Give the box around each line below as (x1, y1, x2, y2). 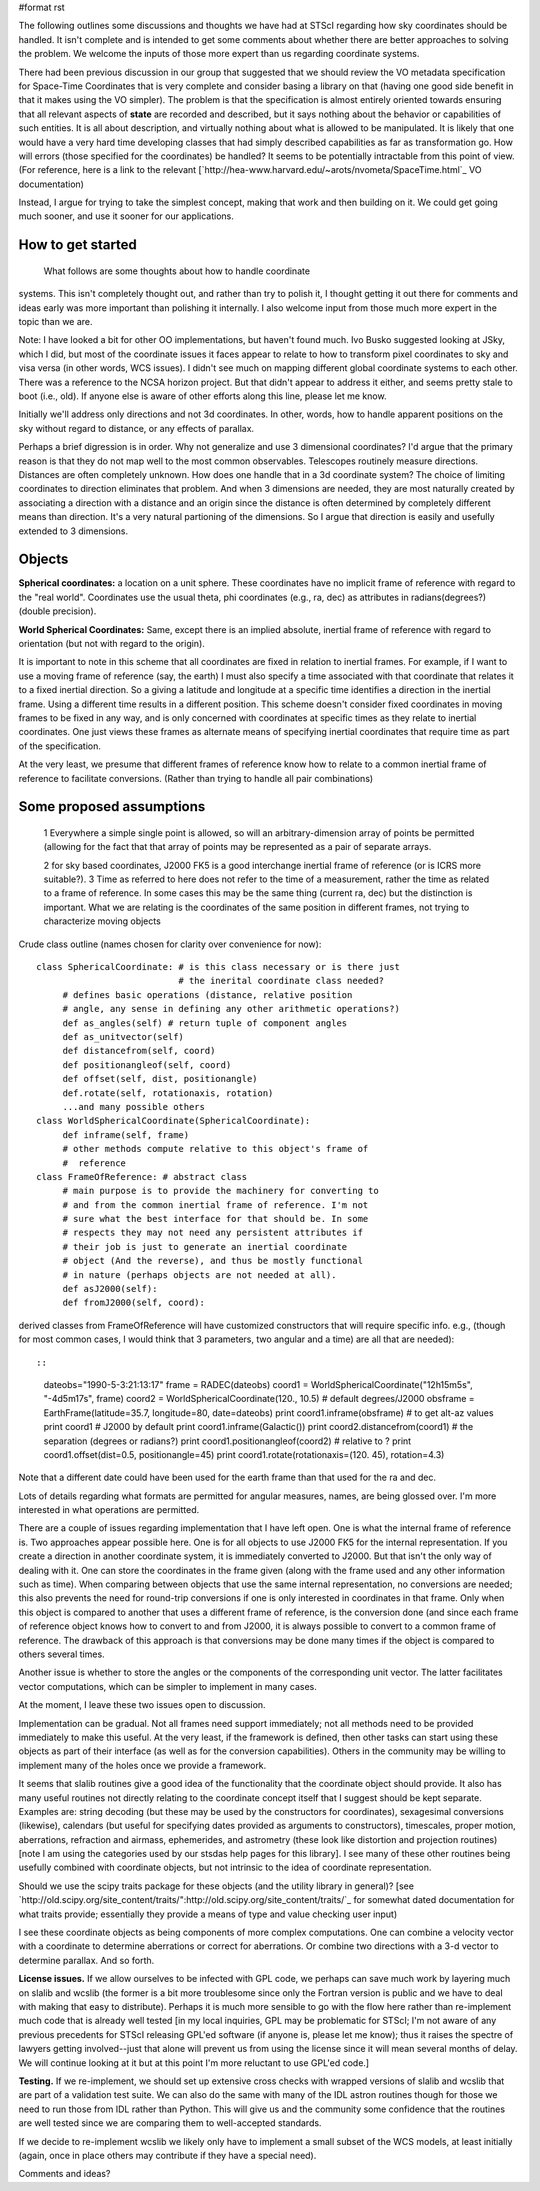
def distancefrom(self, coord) (62, 1045, 216, 1057)
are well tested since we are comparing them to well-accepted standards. (18, 2117, 322, 2129)
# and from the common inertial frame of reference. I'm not (62, 1199, 369, 1210)
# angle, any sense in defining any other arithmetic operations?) (62, 1003, 400, 1015)
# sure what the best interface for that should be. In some (62, 1213, 369, 1225)
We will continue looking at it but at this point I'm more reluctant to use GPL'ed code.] (18, 2056, 370, 2069)
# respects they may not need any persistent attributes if (62, 1227, 364, 1239)
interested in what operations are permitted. (18, 1504, 200, 1516)
